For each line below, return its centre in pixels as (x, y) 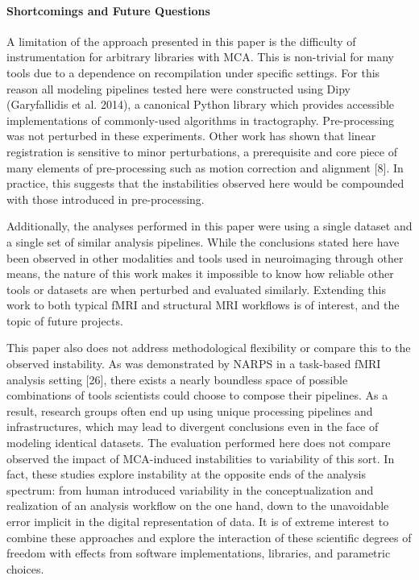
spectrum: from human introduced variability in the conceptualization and (190, 489)
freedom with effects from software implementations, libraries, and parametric (199, 553)
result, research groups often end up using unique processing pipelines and (190, 410)
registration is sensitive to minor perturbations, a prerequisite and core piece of (202, 151)
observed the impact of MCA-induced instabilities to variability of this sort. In (201, 458)
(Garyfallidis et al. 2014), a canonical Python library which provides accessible (201, 104)
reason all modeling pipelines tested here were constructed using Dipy (178, 88)
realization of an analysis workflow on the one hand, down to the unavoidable (198, 505)
